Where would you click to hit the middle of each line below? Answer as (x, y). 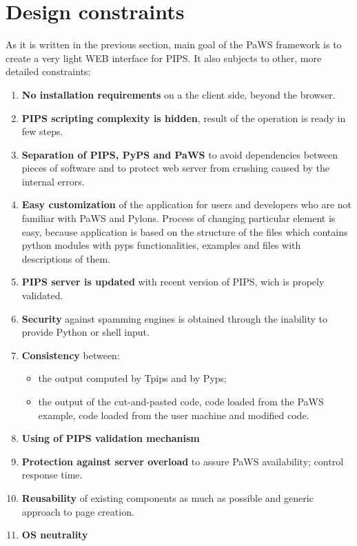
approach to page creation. (78, 511)
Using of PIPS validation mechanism (111, 438)
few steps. (42, 131)
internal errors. (53, 181)
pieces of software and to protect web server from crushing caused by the (176, 168)
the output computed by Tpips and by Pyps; (132, 378)
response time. (52, 475)
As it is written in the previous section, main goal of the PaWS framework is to (174, 44)
